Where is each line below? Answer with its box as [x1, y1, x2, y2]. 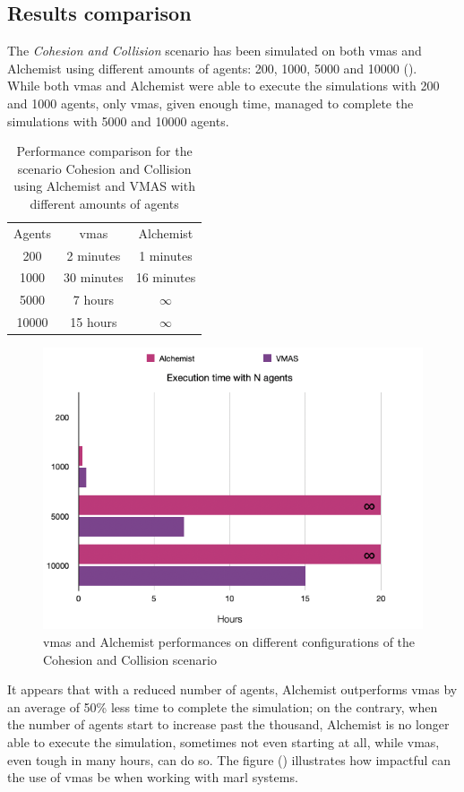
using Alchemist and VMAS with [13, 176, 195, 195]
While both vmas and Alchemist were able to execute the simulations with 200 [7, 76, 440, 95]
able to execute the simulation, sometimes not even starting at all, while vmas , [7, 732, 440, 751]
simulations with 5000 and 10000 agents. [7, 111, 229, 130]
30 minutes [64, 268, 124, 287]
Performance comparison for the [16, 142, 193, 160]
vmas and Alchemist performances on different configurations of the [43, 633, 416, 650]
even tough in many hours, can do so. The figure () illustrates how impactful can [7, 750, 451, 769]
